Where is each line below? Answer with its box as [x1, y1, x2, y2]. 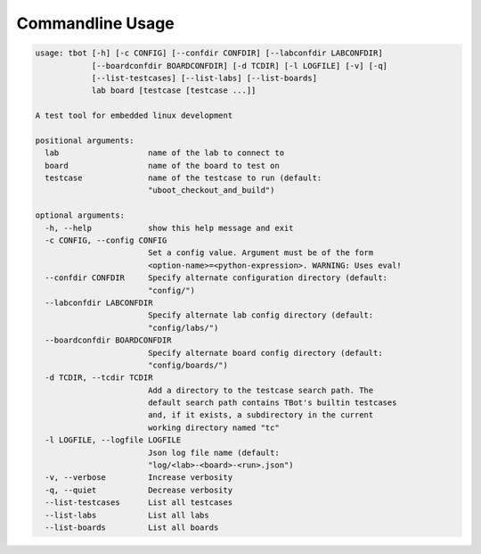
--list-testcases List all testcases [45, 498, 233, 508]
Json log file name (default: [147, 447, 280, 458]
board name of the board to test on [45, 161, 280, 170]
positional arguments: [35, 135, 135, 145]
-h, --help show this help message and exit [45, 223, 294, 233]
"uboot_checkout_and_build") [147, 186, 275, 195]
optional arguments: [35, 211, 125, 220]
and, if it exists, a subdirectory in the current [147, 410, 374, 420]
